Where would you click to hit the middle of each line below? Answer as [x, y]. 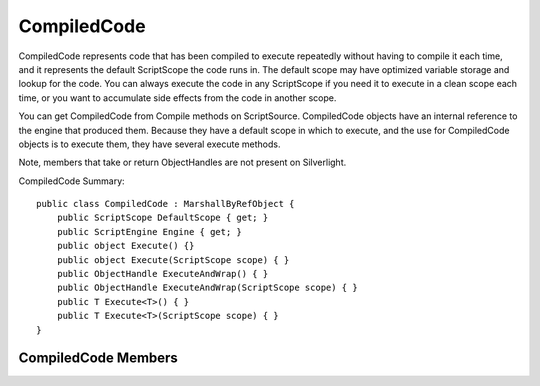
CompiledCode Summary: [71, 181]
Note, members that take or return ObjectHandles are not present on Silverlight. [182, 162]
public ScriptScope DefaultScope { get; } [162, 218]
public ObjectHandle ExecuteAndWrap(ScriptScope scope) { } [207, 288]
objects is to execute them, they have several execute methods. [149, 144]
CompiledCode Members [98, 358]
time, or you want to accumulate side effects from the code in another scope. [177, 97]
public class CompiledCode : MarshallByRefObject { [165, 204]
